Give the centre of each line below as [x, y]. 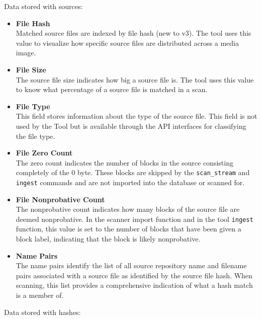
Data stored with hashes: [42, 312]
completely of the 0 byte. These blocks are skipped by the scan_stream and [133, 172]
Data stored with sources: [43, 6]
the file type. [35, 136]
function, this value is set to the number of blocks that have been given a [128, 229]
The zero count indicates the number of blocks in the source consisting [124, 162]
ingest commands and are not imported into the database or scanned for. [130, 182]
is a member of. [40, 295]
